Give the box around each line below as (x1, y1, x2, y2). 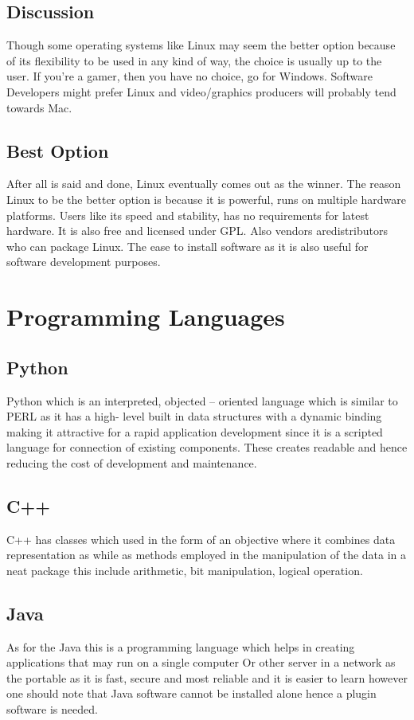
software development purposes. (6, 253, 161, 270)
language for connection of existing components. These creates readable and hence (6, 439, 408, 456)
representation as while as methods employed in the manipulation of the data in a (6, 546, 407, 563)
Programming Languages (6, 300, 285, 333)
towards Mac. (6, 99, 72, 115)
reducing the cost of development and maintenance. (6, 454, 257, 471)
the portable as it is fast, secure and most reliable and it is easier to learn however (6, 669, 408, 686)
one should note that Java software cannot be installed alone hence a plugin (6, 685, 377, 702)
